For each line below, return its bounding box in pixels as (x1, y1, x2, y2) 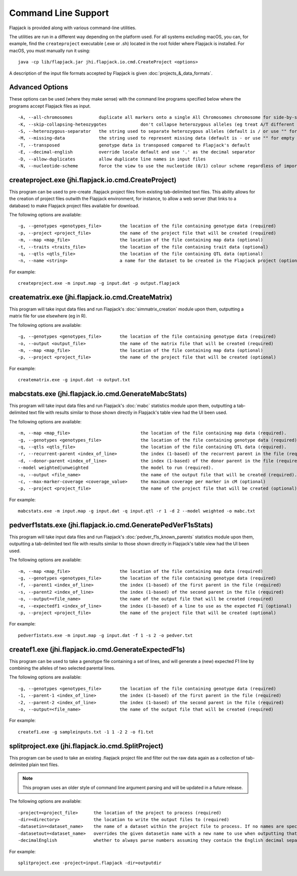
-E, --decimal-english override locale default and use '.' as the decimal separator (18, 149, 256, 155)
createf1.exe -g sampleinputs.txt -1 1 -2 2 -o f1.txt (18, 729, 154, 735)
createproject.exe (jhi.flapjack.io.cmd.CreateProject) (9, 176, 177, 184)
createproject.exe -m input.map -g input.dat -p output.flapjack (18, 280, 180, 286)
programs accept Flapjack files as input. (9, 103, 91, 109)
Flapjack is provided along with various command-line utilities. (9, 25, 137, 31)
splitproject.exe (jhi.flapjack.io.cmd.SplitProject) (9, 742, 163, 750)
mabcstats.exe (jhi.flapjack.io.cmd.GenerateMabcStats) (9, 389, 187, 398)
